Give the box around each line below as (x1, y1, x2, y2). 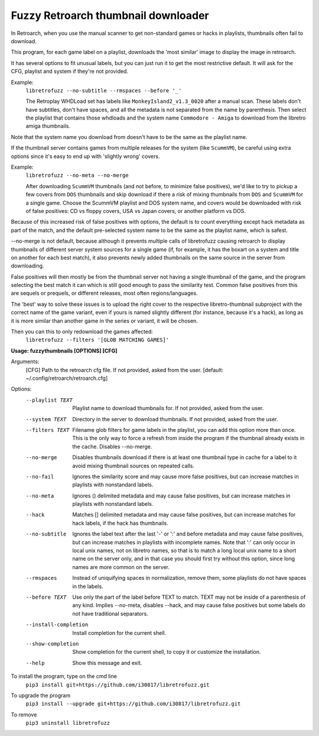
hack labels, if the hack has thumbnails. (72, 519, 168, 527)
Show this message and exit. (72, 659, 142, 666)
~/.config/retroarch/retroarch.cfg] (25, 375, 108, 382)
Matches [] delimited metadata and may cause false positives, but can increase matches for (72, 511, 296, 518)
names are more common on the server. (72, 563, 170, 570)
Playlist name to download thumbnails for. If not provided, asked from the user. (72, 405, 264, 412)
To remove (11, 711, 37, 718)
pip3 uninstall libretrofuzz (25, 719, 110, 727)
